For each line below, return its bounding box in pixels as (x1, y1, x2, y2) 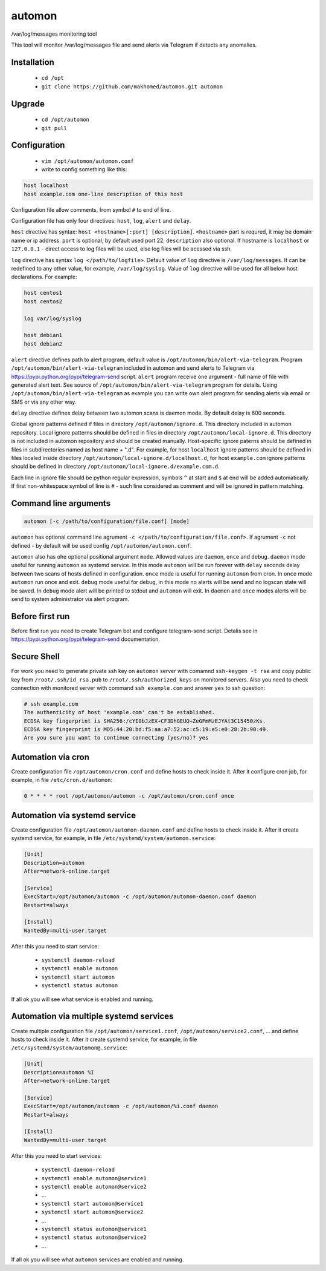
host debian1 (24, 332, 63, 339)
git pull (41, 125, 68, 131)
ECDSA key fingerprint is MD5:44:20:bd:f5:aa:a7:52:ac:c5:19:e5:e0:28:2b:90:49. (24, 726, 269, 733)
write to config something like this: (41, 166, 127, 173)
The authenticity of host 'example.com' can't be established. (24, 709, 216, 716)
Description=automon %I (24, 1069, 95, 1076)
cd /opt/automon (41, 116, 90, 123)
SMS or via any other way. (11, 398, 77, 406)
